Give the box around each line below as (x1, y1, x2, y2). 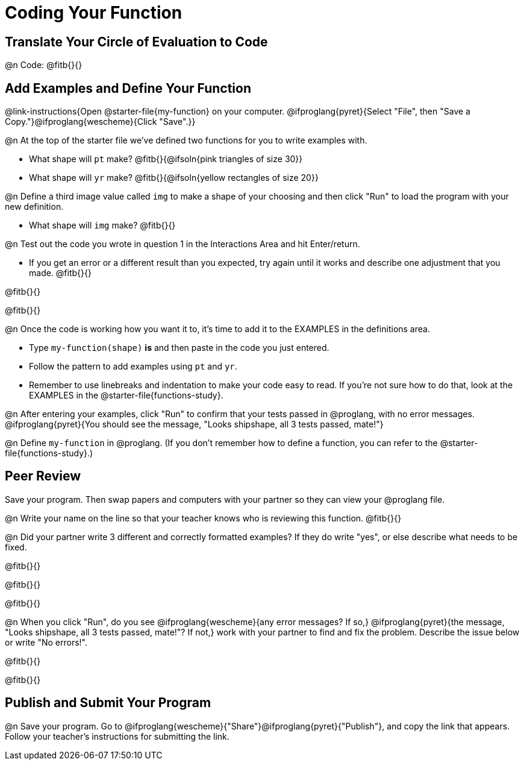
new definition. (5, 201, 64, 212)
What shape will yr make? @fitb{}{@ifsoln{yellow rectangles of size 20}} (29, 172, 319, 183)
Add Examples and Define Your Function (5, 80, 251, 96)
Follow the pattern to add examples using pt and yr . (29, 361, 237, 372)
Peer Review (5, 468, 81, 484)
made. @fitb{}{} (29, 268, 92, 279)
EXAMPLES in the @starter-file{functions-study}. (29, 390, 223, 401)
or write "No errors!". (5, 637, 87, 647)
